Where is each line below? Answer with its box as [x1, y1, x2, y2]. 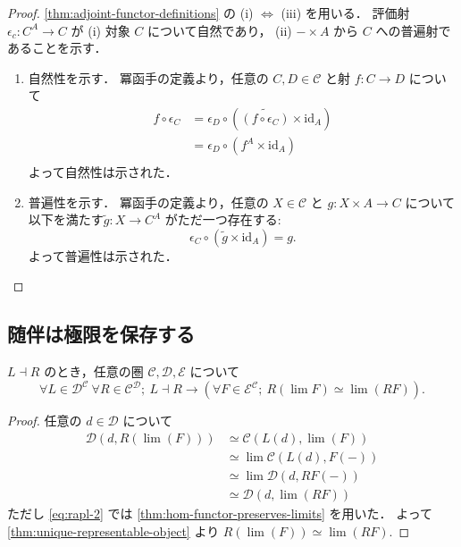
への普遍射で [375, 21, 451, 39]
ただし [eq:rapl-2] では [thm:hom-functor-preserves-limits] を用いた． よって [7, 504, 433, 523]
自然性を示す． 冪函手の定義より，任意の [28, 68, 269, 87]
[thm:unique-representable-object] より [7, 521, 220, 540]
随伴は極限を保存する [7, 320, 195, 348]
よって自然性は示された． [28, 163, 178, 181]
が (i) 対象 [71, 21, 130, 39]
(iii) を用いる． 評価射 [281, 4, 410, 21]
